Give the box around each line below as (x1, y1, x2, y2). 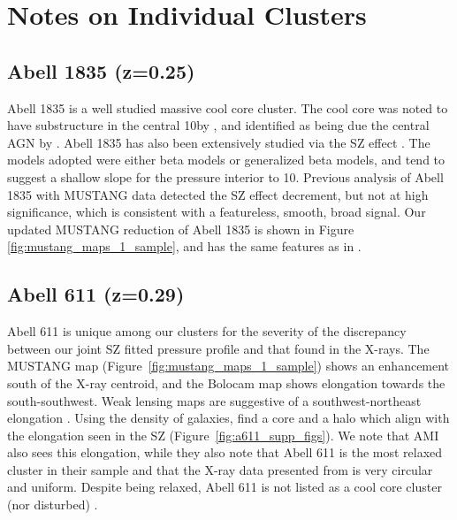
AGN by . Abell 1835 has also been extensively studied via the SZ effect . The (7, 133, 430, 151)
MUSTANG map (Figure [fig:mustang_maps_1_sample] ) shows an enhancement (7, 356, 450, 375)
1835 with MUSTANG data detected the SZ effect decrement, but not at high (7, 185, 429, 203)
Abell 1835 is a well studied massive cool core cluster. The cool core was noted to (7, 98, 448, 117)
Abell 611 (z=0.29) (7, 280, 185, 308)
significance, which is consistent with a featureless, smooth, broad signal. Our (7, 203, 426, 221)
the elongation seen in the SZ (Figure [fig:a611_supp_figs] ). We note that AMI (7, 425, 439, 444)
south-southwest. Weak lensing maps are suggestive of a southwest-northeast (7, 391, 422, 409)
